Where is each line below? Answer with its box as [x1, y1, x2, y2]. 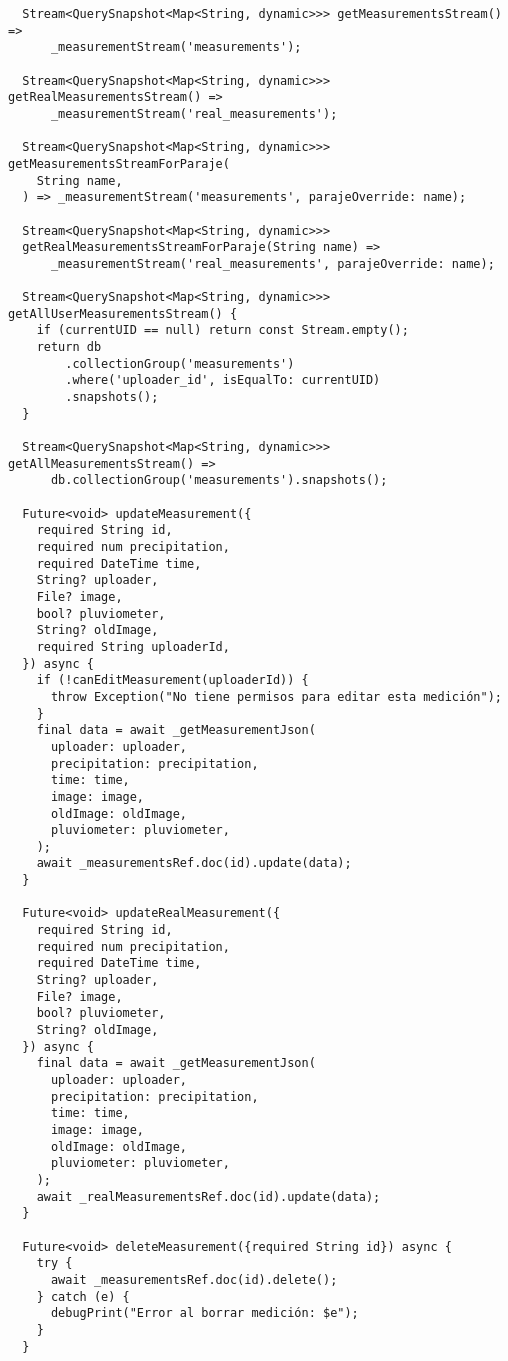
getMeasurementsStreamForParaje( [8, 156, 230, 171]
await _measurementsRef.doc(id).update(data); [36, 856, 352, 871]
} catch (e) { [36, 1289, 130, 1304]
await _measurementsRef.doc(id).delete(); [50, 1272, 338, 1287]
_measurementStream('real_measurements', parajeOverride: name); [50, 256, 495, 271]
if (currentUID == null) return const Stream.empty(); [36, 323, 409, 338]
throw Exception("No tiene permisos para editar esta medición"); [50, 689, 502, 704]
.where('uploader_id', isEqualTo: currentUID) [65, 373, 381, 388]
